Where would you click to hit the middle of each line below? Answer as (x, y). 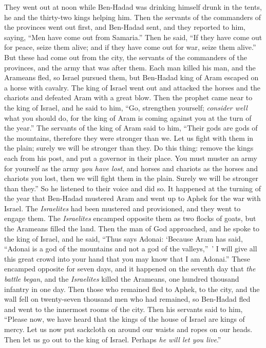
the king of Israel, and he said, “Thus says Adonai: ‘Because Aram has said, (123, 238)
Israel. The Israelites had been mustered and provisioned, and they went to (122, 208)
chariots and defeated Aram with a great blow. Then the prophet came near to (128, 97)
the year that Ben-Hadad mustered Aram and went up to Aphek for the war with (132, 198)
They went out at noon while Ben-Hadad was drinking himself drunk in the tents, (133, 7)
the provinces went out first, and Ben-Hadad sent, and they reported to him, (125, 27)
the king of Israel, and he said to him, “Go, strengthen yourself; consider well (126, 107)
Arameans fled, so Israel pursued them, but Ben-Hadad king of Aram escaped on (131, 77)
